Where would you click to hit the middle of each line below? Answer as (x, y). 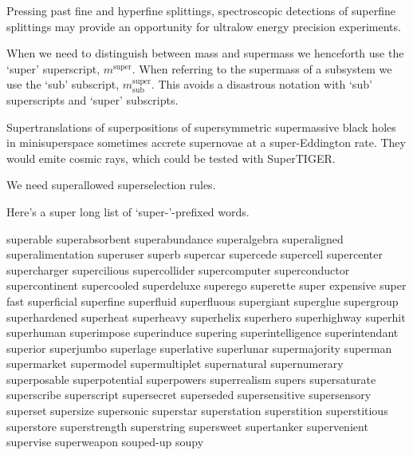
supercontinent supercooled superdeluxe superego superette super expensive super (206, 285)
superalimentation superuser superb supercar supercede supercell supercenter (195, 254)
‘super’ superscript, (53, 68)
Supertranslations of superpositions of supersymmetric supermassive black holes (201, 127)
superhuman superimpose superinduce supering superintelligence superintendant (203, 332)
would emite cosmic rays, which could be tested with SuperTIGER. (171, 158)
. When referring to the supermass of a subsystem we (262, 68)
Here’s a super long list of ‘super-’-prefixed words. (128, 211)
